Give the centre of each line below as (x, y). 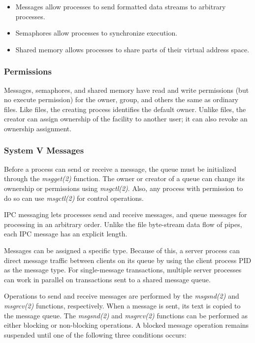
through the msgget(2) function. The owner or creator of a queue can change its (124, 178)
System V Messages (44, 150)
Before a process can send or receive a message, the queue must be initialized (120, 169)
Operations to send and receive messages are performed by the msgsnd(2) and (122, 296)
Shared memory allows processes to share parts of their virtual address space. (132, 49)
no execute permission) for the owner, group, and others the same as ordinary (121, 99)
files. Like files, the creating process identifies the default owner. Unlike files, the (125, 109)
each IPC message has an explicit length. (66, 234)
